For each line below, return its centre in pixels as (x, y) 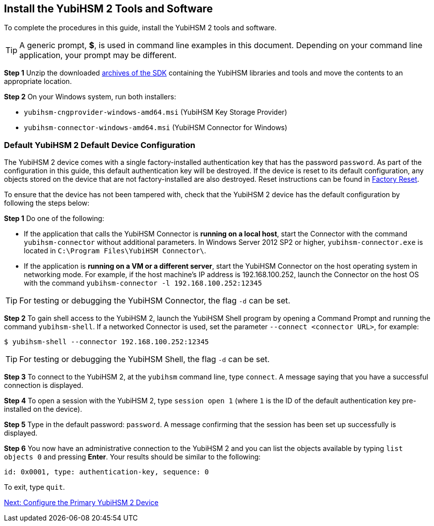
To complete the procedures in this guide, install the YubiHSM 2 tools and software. (140, 28)
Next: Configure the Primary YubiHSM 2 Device (81, 503)
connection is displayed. (44, 385)
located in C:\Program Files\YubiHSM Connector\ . (115, 251)
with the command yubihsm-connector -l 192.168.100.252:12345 (143, 283)
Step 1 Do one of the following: (54, 219)
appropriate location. (38, 81)
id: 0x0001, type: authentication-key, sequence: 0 (107, 472)
